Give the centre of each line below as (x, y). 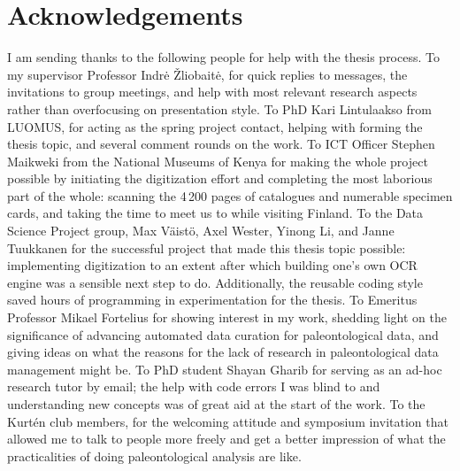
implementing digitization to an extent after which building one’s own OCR (212, 265)
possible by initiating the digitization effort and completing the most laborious (220, 178)
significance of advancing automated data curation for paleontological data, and (223, 334)
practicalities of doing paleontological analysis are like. (154, 456)
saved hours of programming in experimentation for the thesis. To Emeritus (212, 300)
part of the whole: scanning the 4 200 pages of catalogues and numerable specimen (230, 195)
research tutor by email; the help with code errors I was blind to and (194, 386)
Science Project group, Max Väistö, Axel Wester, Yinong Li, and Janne (201, 231)
